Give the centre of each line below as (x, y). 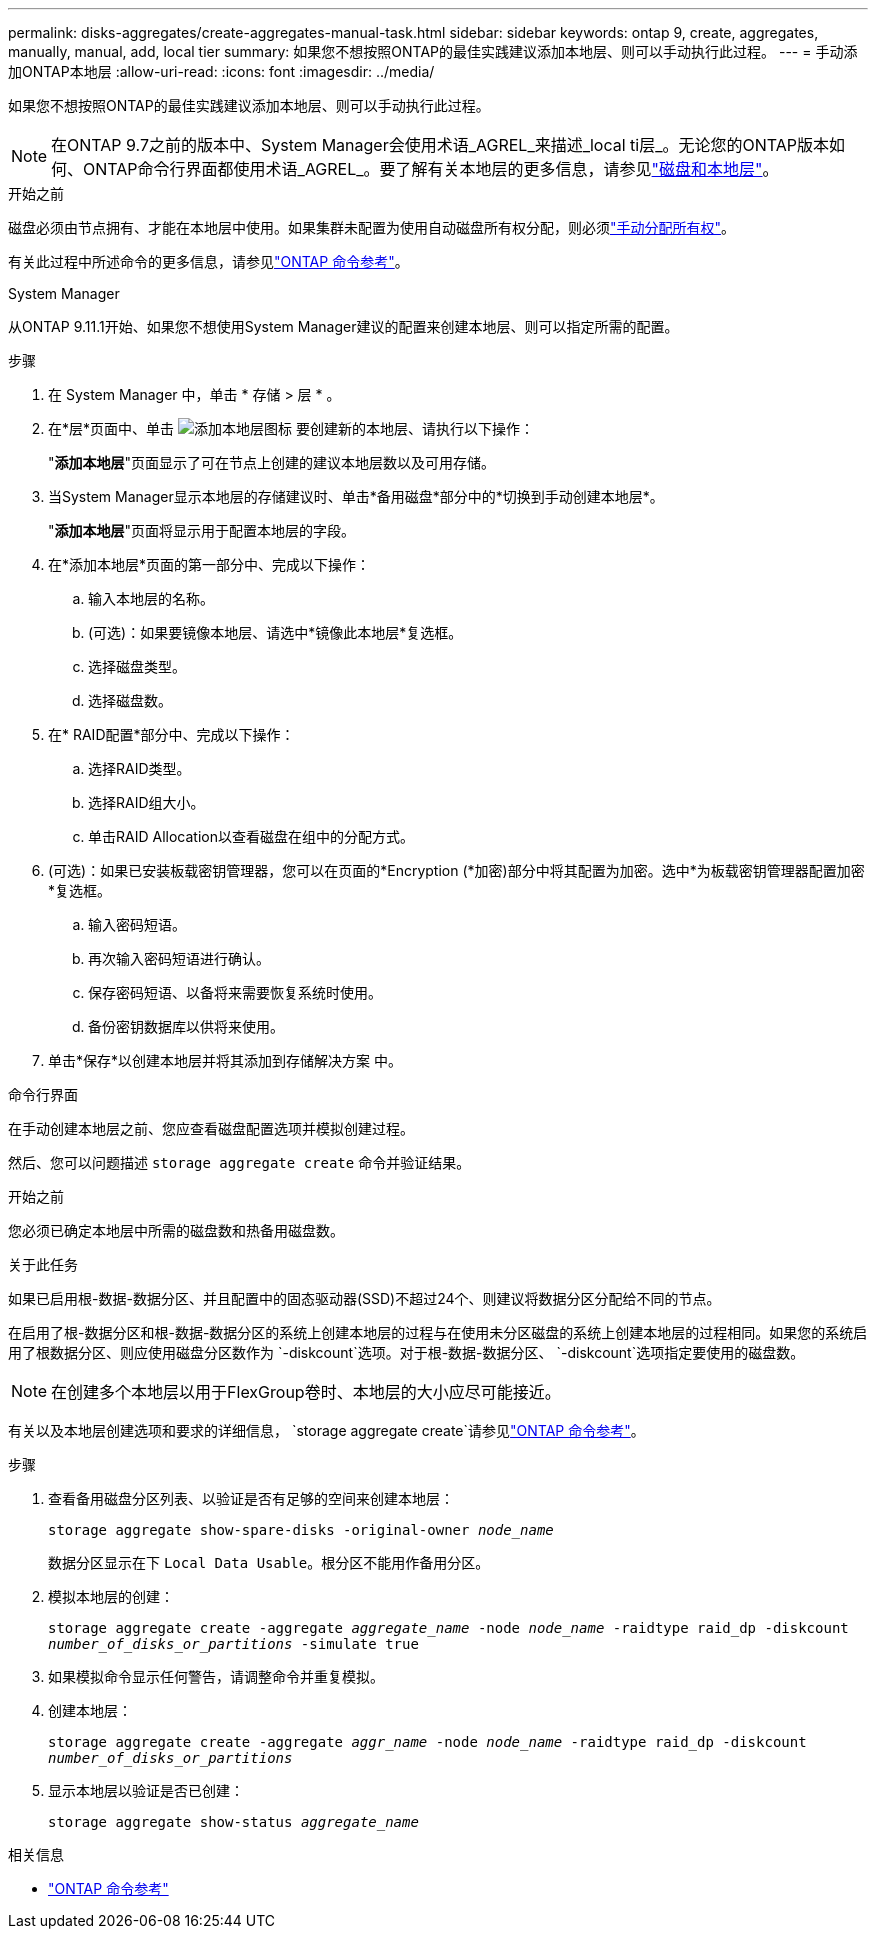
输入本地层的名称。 (151, 598)
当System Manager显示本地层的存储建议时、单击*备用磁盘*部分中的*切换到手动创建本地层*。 (356, 496)
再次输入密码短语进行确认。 (179, 958)
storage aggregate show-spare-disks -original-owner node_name (301, 1530)
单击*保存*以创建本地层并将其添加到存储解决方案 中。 (225, 1060)
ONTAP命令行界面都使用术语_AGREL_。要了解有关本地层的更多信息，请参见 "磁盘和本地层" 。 (431, 169)
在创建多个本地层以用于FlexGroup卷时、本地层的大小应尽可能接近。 (306, 1392)
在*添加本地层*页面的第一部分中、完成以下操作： (209, 564)
